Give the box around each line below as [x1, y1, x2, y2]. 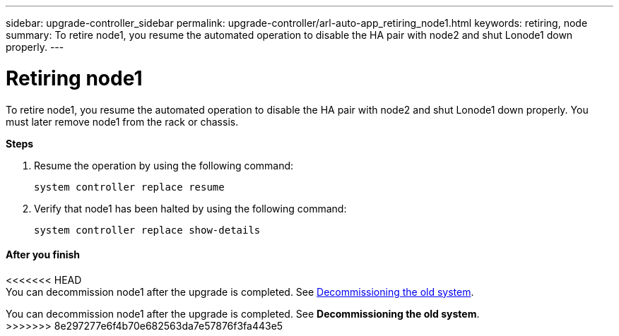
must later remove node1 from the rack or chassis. [6, 115, 239, 128]
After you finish [6, 248, 81, 261]
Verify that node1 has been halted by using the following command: [34, 202, 347, 215]
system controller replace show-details [34, 224, 261, 236]
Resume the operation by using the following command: [34, 159, 294, 172]
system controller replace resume [34, 181, 225, 193]
